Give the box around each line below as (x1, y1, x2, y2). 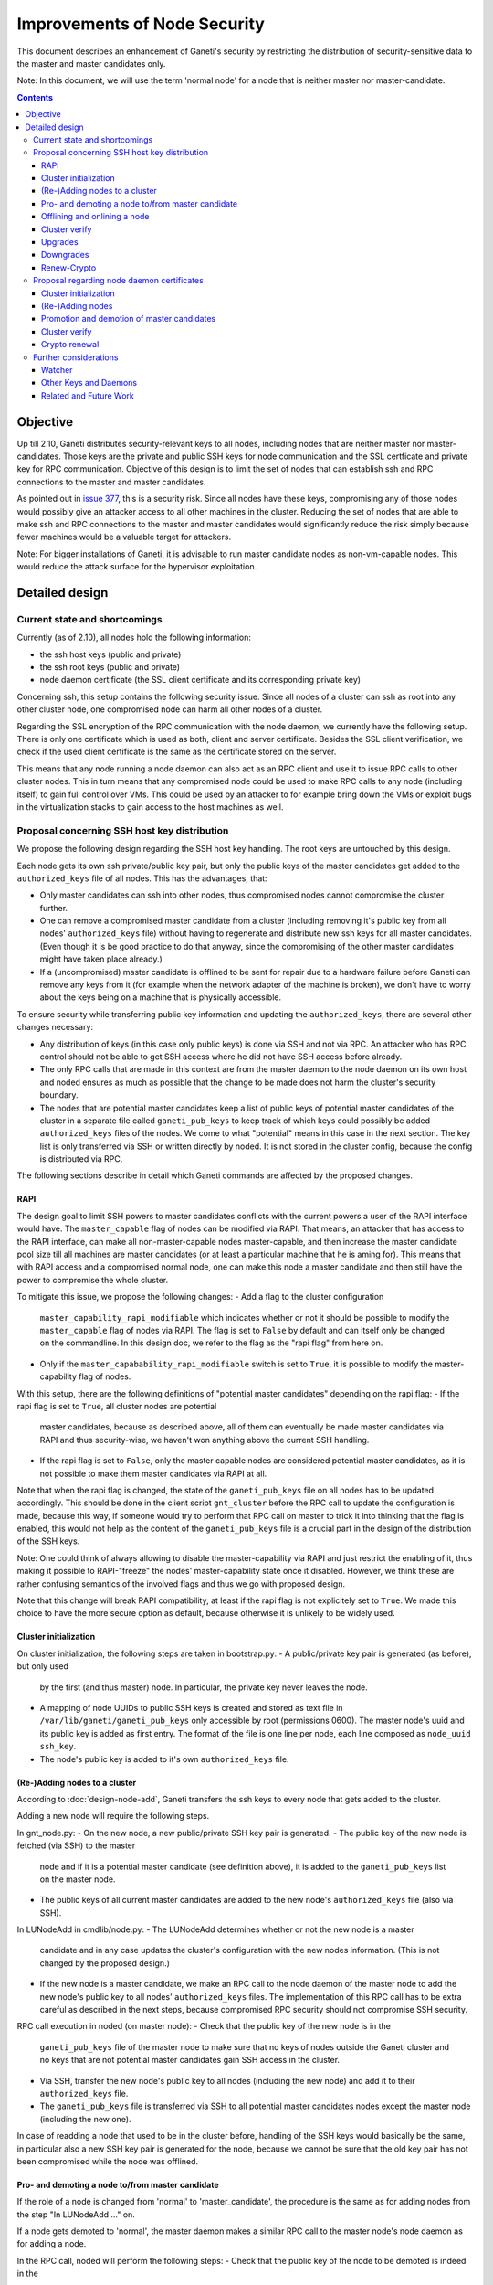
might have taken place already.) (39, 953, 163, 964)
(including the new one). (39, 2113, 131, 2124)
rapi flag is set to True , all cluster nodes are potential (16, 1400, 217, 1411)
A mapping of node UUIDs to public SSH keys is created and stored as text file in (39, 1702, 343, 1713)
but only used (16, 1661, 68, 1672)
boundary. (39, 1089, 79, 1100)
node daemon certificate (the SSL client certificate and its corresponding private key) (39, 675, 361, 685)
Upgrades (41, 237, 79, 248)
